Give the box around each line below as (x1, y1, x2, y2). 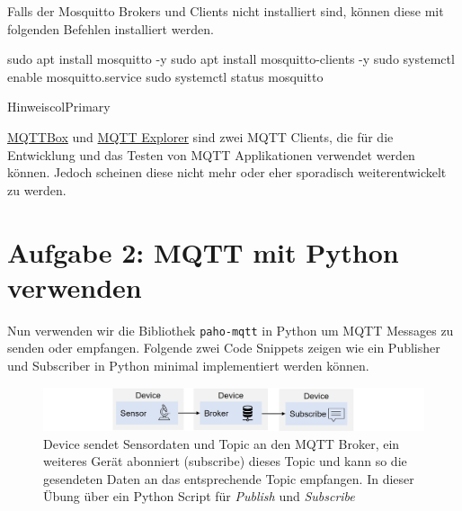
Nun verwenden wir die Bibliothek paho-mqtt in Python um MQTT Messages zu (7, 320, 454, 339)
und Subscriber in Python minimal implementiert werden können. (7, 355, 369, 374)
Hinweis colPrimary (7, 97, 111, 116)
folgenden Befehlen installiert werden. (7, 19, 214, 38)
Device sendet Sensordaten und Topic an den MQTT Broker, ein (43, 434, 400, 453)
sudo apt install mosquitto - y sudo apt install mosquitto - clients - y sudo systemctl (7, 49, 455, 68)
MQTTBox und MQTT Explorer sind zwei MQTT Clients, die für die (7, 127, 394, 146)
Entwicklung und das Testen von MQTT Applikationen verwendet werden (7, 145, 415, 164)
